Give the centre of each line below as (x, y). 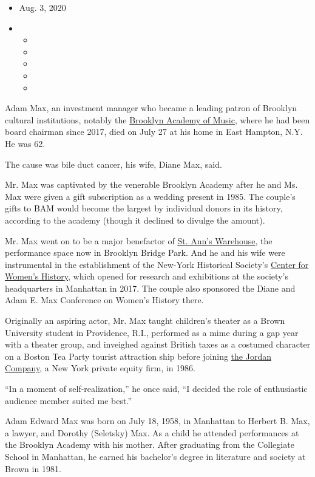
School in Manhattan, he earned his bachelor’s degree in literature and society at (155, 456)
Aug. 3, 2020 (42, 7)
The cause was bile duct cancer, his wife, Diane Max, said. (113, 164)
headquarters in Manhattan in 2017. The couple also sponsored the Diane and (150, 288)
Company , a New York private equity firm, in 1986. (100, 368)
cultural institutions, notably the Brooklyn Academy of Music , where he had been (157, 119)
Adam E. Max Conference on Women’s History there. (104, 300)
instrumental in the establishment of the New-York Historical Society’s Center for (157, 264)
